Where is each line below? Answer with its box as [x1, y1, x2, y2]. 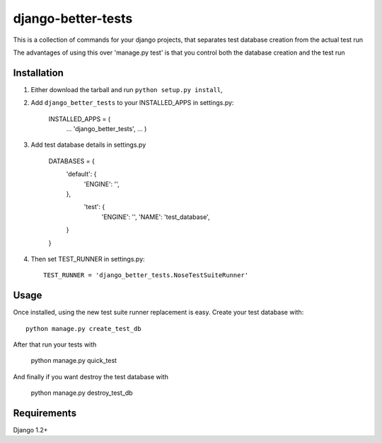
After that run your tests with [13, 340, 97, 349]
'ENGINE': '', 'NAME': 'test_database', [101, 213, 210, 221]
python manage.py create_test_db [25, 325, 141, 332]
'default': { [66, 170, 97, 179]
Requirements [13, 407, 77, 419]
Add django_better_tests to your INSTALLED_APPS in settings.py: [30, 99, 234, 107]
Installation [13, 67, 64, 79]
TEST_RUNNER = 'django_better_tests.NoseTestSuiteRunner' [43, 271, 249, 279]
